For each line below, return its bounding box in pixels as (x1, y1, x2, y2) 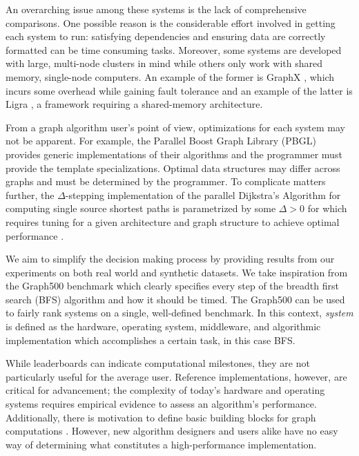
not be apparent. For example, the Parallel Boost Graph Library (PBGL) (6, 133, 316, 148)
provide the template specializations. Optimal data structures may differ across (6, 160, 340, 175)
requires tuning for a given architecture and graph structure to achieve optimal (6, 214, 340, 229)
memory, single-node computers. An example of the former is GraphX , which (6, 69, 335, 84)
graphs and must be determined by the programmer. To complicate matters (6, 174, 326, 189)
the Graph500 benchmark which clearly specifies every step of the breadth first (6, 278, 339, 293)
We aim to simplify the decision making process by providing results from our (6, 251, 335, 266)
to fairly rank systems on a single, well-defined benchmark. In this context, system (6, 305, 353, 320)
